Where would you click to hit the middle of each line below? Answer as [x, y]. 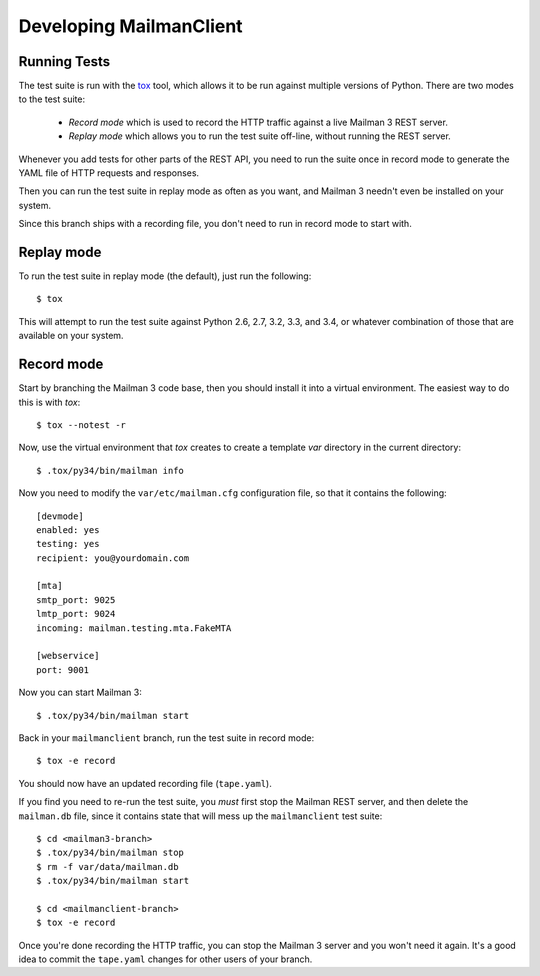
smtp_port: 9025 [76, 599]
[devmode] [60, 516]
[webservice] [68, 656]
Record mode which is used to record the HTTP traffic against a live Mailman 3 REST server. [258, 122]
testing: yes [68, 544]
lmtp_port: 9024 [76, 614]
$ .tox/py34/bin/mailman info [110, 470]
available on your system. [71, 336]
